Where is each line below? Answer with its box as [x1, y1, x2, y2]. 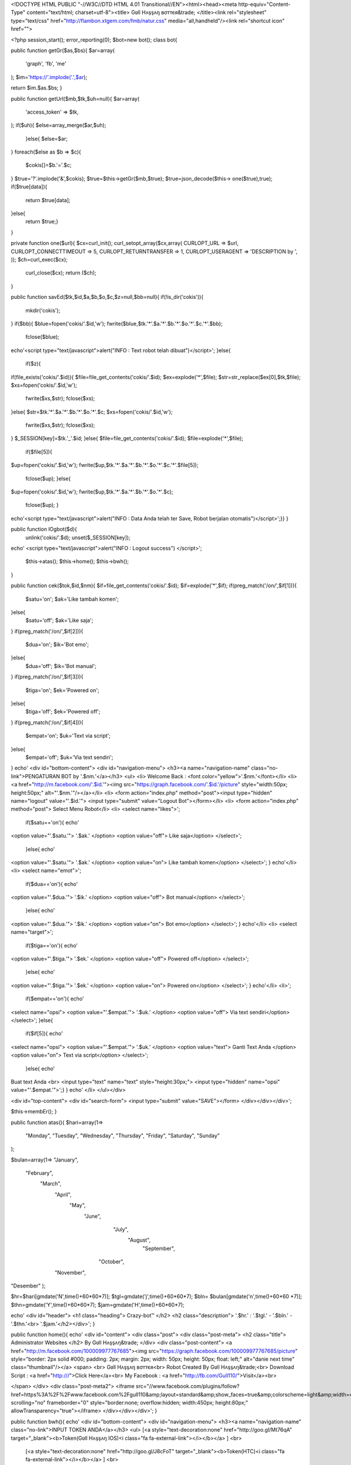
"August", [128, 1236, 151, 1243]
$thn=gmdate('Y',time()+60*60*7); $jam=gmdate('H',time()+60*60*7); [11, 1301, 184, 1308]
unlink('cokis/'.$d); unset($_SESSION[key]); [25, 534, 131, 541]
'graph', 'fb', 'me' [25, 60, 67, 67]
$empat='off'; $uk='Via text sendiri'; [25, 754, 113, 761]
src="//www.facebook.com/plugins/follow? [135, 1383, 240, 1390]
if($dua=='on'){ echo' [25, 880, 78, 887]
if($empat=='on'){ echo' [25, 995, 84, 1002]
